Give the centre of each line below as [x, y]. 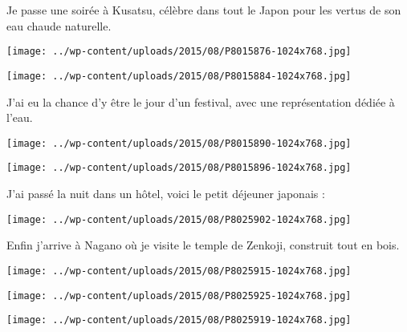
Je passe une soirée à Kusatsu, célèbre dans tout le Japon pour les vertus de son [204, 10]
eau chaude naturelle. [59, 25]
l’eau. [20, 117]
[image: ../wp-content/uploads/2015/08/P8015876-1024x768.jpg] [179, 52]
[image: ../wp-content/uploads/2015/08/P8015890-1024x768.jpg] [179, 143]
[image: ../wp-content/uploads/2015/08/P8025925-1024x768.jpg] [179, 296]
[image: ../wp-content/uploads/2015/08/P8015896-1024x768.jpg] [179, 168]
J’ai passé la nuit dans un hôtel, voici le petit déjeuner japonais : [166, 193]
